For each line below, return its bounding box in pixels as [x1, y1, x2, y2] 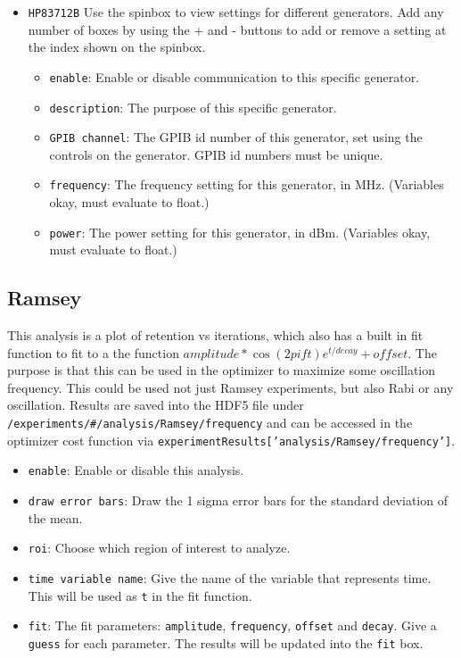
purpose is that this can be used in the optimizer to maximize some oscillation [7, 361, 436, 379]
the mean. [28, 508, 83, 527]
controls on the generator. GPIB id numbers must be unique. [49, 145, 383, 163]
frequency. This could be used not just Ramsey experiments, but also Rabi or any [7, 378, 454, 396]
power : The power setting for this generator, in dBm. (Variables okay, [49, 222, 431, 241]
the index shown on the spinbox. [28, 37, 206, 56]
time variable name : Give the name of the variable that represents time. [28, 568, 432, 587]
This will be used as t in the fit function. [28, 586, 252, 604]
